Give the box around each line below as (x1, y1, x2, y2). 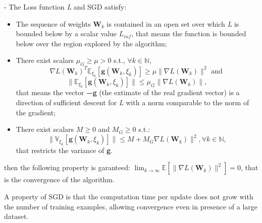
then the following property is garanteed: (4, 162, 130, 173)
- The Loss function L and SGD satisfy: (4, 2, 127, 12)
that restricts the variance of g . (16, 144, 113, 155)
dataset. (4, 211, 29, 221)
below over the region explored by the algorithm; (16, 38, 167, 48)
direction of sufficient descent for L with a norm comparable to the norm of (16, 97, 249, 108)
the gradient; (16, 107, 56, 117)
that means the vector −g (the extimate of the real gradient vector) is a (16, 87, 240, 98)
